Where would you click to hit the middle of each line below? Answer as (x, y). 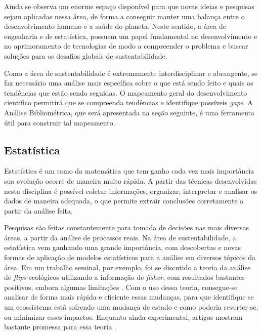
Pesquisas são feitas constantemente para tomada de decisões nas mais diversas (127, 227)
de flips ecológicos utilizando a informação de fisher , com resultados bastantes (124, 277)
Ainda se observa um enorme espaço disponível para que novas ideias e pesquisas (129, 6)
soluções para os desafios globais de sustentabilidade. (86, 55)
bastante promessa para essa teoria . (60, 327)
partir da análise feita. (38, 210)
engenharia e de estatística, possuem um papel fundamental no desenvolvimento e (131, 36)
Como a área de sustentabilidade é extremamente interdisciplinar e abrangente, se (131, 73)
